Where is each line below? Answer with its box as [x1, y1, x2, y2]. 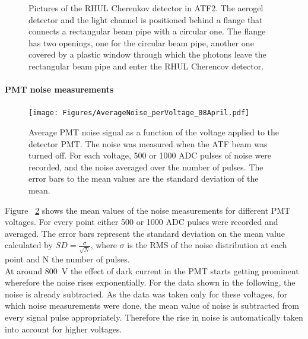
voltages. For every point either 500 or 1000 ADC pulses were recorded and [5, 216, 278, 228]
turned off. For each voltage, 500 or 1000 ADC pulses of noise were [28, 149, 272, 161]
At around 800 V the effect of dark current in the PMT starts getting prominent [5, 264, 299, 277]
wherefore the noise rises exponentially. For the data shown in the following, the [5, 276, 296, 289]
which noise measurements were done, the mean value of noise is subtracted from [5, 299, 299, 312]
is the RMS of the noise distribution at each [127, 239, 287, 251]
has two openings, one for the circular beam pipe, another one [28, 36, 254, 49]
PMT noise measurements [5, 83, 114, 96]
